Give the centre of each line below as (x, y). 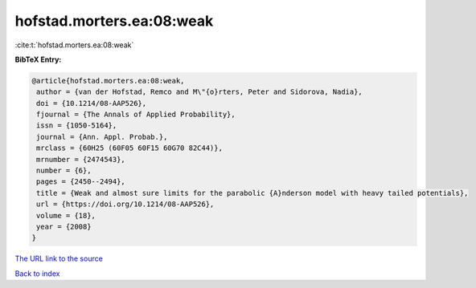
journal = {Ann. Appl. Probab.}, (102, 137)
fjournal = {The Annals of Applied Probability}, (136, 115)
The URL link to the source (59, 259)
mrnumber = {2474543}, (81, 159)
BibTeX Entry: (38, 59)
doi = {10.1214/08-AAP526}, (92, 103)
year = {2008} (64, 227)
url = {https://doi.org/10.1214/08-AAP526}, (125, 204)
